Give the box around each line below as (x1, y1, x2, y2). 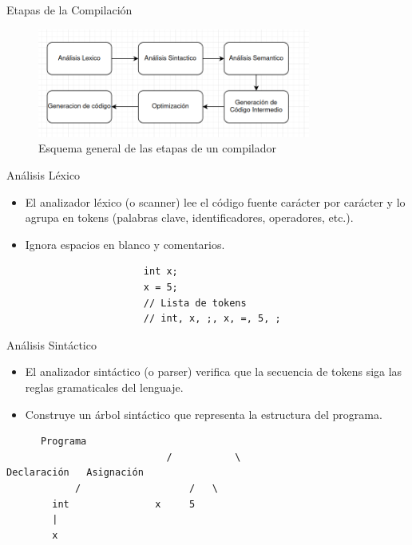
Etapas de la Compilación (6, 2, 133, 18)
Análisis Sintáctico (6, 336, 97, 353)
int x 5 (52, 498, 196, 510)
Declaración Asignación (6, 467, 144, 479)
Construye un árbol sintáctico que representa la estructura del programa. (25, 405, 382, 422)
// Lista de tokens (143, 297, 247, 309)
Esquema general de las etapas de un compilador (38, 140, 276, 156)
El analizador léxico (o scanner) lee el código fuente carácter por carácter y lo (25, 193, 406, 210)
